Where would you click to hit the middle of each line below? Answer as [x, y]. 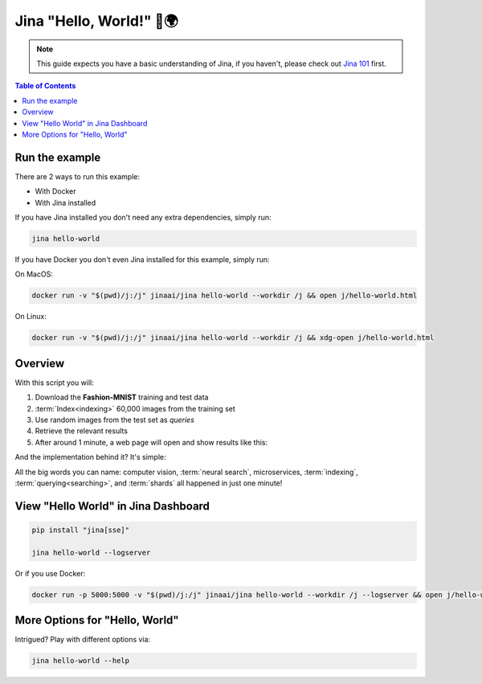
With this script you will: [54, 383]
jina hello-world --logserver [91, 552]
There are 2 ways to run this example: [78, 176]
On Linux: [31, 317]
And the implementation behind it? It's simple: [90, 457]
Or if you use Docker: [50, 573]
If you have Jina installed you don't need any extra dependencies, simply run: [143, 217]
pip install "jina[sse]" [81, 530]
